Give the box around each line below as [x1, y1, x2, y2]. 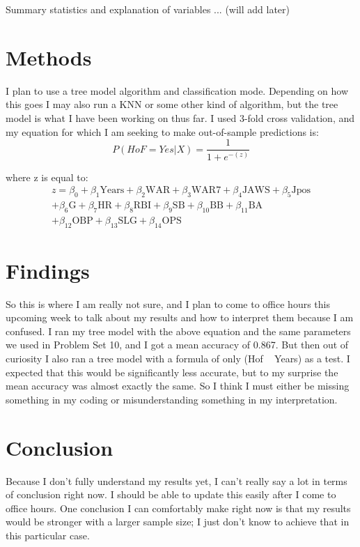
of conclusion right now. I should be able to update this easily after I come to [6, 487, 336, 502]
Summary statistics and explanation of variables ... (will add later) [6, 2, 290, 16]
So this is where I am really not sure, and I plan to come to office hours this [6, 296, 330, 311]
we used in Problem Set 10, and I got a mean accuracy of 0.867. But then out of [6, 337, 349, 352]
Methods [6, 43, 92, 71]
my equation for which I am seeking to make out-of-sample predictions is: [6, 124, 319, 139]
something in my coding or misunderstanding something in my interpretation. [6, 392, 338, 406]
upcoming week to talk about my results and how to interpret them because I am [6, 310, 354, 325]
